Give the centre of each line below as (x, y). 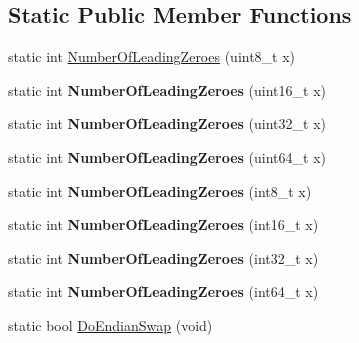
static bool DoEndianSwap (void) (110, 324)
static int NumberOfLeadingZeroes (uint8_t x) (152, 56)
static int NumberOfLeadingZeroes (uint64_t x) (167, 156)
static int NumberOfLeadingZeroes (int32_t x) (163, 257)
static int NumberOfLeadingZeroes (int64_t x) (163, 291)
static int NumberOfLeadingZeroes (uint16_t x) (167, 89)
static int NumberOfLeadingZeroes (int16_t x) (163, 224)
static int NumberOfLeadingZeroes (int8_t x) (160, 190)
